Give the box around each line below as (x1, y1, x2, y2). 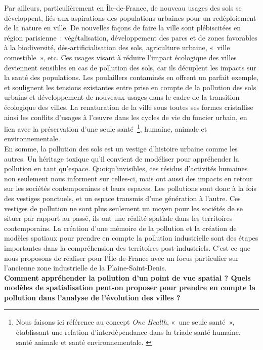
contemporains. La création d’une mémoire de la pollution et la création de (4, 222, 237, 233)
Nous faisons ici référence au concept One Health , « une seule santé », (16, 317, 235, 327)
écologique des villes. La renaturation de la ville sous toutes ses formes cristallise (4, 101, 253, 112)
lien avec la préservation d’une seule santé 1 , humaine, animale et (4, 122, 207, 134)
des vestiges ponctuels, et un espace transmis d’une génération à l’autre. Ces (4, 192, 241, 203)
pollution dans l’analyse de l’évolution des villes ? (4, 292, 181, 302)
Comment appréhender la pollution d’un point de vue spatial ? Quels (4, 272, 251, 283)
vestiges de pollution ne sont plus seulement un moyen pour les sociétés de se (4, 203, 243, 213)
